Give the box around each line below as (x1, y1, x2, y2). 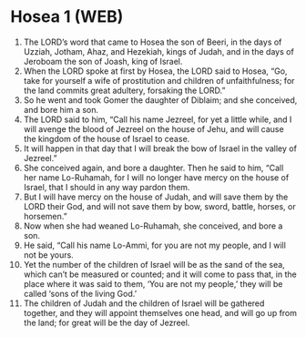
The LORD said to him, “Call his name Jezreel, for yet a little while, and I (23, 114, 292, 125)
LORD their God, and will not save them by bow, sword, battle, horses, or (23, 200, 296, 211)
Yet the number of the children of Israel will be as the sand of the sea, (23, 259, 285, 270)
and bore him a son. (23, 104, 99, 115)
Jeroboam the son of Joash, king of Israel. (23, 56, 183, 66)
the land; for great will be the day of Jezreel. (23, 317, 190, 328)
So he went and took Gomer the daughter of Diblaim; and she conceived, (23, 94, 298, 106)
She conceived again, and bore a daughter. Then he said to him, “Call (23, 162, 284, 173)
